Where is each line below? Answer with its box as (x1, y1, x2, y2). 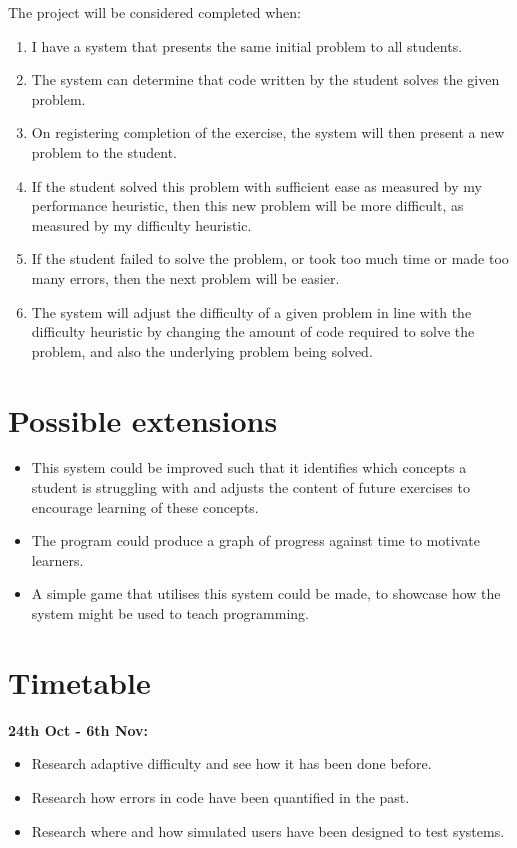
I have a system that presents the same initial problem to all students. (31, 35, 463, 56)
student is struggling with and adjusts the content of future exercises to (31, 477, 470, 498)
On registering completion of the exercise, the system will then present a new (31, 122, 505, 143)
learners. (31, 549, 84, 570)
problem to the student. (31, 141, 177, 162)
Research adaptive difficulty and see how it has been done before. (31, 753, 432, 774)
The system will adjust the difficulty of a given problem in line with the (31, 301, 472, 322)
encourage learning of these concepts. (31, 496, 259, 517)
